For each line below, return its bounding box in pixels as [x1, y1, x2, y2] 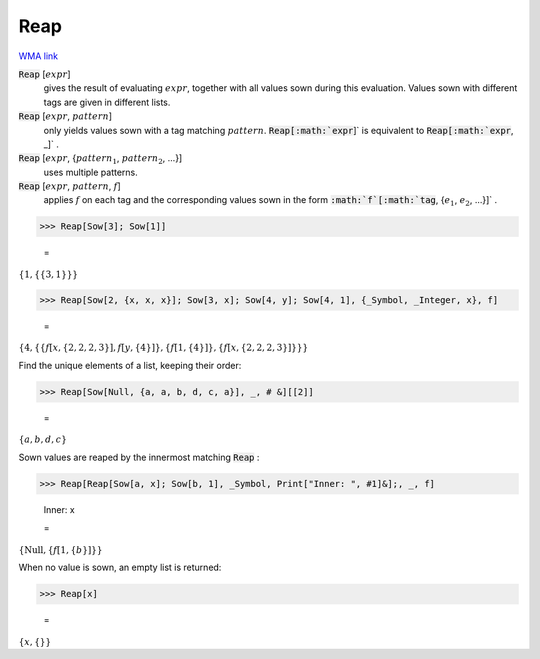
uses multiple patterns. [43, 166, 139, 178]
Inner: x [43, 503, 75, 515]
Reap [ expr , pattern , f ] [18, 180, 122, 192]
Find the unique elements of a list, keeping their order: [18, 359, 242, 371]
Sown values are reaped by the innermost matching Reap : [18, 451, 260, 463]
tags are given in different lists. [43, 96, 171, 108]
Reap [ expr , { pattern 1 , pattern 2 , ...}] [18, 152, 183, 167]
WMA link [18, 50, 59, 62]
